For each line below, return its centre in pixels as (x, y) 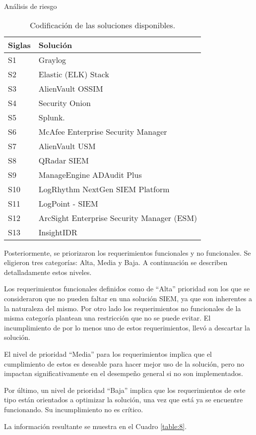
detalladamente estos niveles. (48, 272)
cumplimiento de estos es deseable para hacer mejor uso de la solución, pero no (124, 363)
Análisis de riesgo (31, 6)
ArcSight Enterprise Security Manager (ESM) (118, 217)
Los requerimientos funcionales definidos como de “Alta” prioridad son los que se (127, 289)
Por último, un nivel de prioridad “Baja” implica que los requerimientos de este (125, 390)
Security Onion (64, 103)
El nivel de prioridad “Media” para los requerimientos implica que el (108, 353)
